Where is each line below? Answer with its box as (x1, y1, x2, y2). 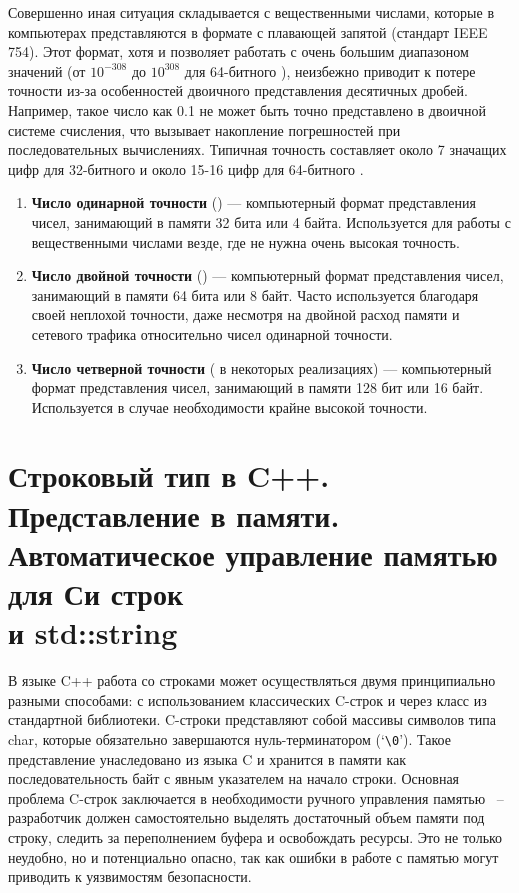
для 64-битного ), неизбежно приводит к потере (184, 60, 476, 81)
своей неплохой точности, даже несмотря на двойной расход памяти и (31, 304, 460, 325)
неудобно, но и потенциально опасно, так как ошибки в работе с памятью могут (8, 846, 499, 867)
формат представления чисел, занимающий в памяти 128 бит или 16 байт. (31, 377, 484, 398)
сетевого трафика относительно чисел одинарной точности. (31, 323, 393, 344)
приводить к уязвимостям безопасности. (8, 866, 252, 887)
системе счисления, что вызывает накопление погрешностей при (8, 119, 401, 140)
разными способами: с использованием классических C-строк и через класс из (8, 689, 487, 710)
